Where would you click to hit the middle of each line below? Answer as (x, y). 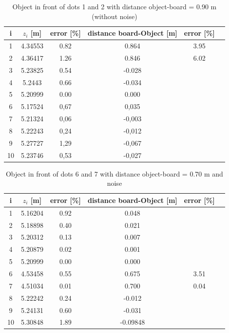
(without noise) (114, 16)
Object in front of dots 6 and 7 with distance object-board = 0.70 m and (114, 173)
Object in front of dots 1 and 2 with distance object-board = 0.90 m (114, 6)
